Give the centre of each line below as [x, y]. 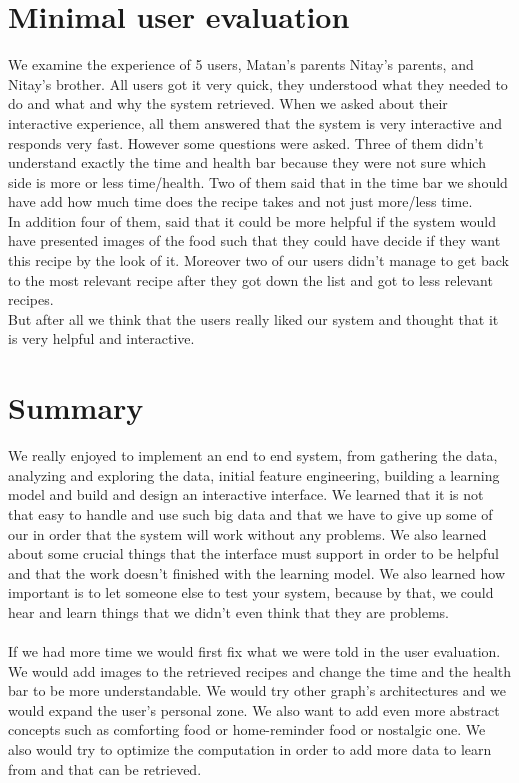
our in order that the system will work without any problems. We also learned [247, 533]
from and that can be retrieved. [105, 768]
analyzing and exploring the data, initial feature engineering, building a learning [254, 474]
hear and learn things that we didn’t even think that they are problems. [228, 611]
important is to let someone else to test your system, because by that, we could [251, 592]
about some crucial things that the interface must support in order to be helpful [253, 553]
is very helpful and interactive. [101, 338]
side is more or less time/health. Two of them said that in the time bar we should [258, 181]
